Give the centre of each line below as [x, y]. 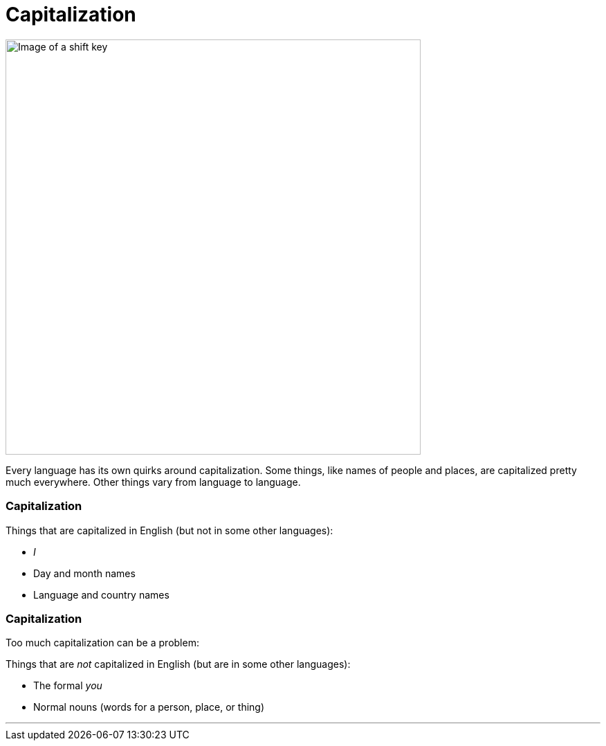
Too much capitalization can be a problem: [102, 643]
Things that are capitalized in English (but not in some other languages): [169, 530]
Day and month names [84, 573]
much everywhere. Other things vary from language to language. [153, 482]
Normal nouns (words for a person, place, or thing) [149, 707]
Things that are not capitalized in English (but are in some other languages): [178, 664]
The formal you [68, 686]
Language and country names [101, 594]
